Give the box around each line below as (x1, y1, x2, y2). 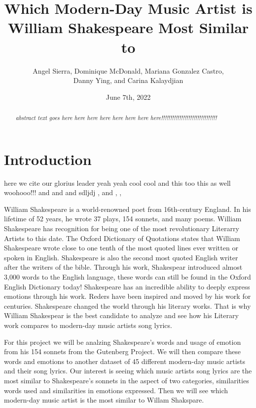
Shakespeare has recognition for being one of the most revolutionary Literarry (4, 223, 239, 234)
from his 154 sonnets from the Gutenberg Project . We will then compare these (4, 346, 241, 357)
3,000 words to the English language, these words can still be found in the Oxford (4, 272, 251, 282)
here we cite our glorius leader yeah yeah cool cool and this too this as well (4, 177, 231, 188)
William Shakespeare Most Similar (7, 17, 249, 38)
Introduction (4, 149, 92, 169)
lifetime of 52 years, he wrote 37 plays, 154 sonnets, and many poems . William (4, 213, 242, 224)
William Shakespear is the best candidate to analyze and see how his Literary (4, 310, 239, 321)
